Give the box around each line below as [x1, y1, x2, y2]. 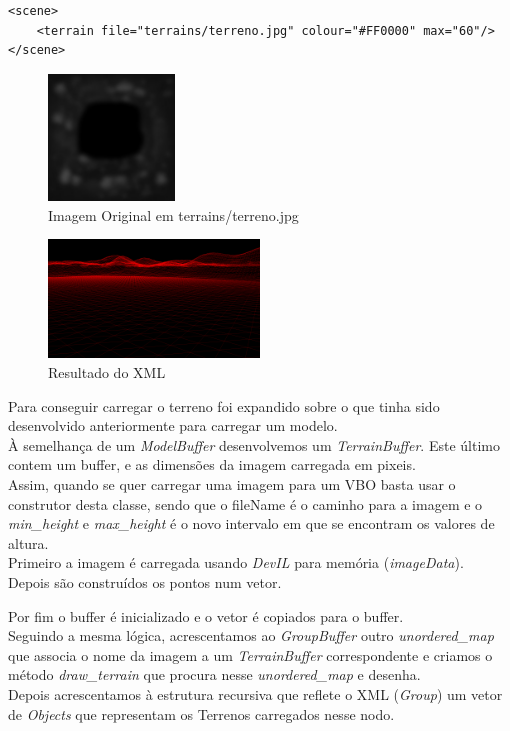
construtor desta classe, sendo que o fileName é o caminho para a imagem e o [8, 493, 483, 514]
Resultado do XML [48, 362, 166, 382]
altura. [8, 532, 49, 553]
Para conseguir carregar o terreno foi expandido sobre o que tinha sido [8, 395, 440, 416]
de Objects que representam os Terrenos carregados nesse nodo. [8, 703, 395, 724]
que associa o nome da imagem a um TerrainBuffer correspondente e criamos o [8, 644, 493, 665]
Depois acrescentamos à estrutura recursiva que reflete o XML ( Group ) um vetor [8, 683, 503, 704]
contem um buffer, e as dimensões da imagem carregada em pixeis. [8, 454, 416, 475]
